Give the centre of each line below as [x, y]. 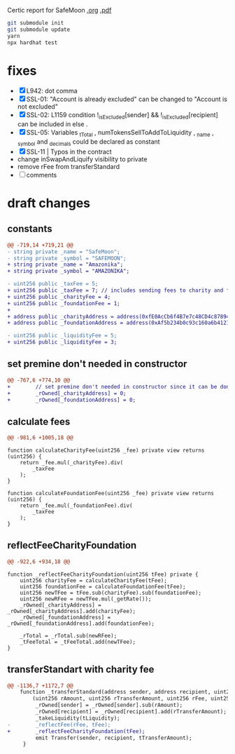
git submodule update [39, 29]
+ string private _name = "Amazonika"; [65, 265]
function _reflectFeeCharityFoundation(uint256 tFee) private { [103, 574]
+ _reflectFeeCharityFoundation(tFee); [76, 731]
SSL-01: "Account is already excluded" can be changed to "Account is [127, 99]
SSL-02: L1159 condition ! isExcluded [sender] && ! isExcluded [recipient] [122, 116]
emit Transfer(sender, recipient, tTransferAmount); [114, 738]
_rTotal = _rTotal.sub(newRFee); [69, 635]
